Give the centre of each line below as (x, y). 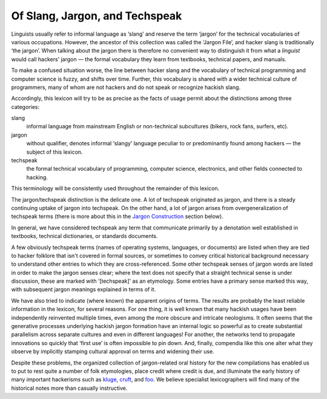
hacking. (37, 177)
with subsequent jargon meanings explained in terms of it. (84, 289)
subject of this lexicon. (54, 152)
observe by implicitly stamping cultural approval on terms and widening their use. (113, 352)
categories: (25, 107)
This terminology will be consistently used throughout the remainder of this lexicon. (115, 188)
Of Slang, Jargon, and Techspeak (97, 16)
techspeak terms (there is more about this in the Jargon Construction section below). (117, 216)
